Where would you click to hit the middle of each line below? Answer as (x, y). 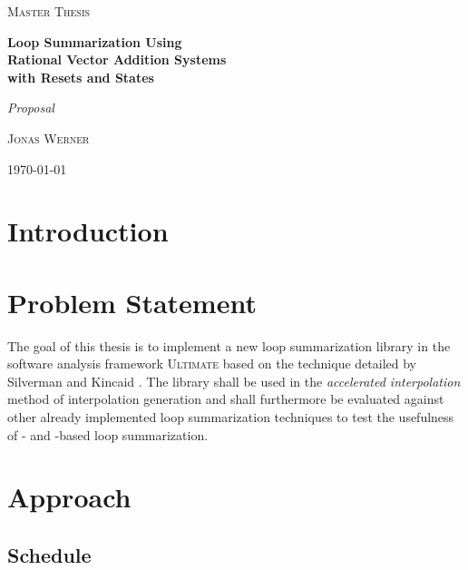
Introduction (88, 231)
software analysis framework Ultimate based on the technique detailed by (212, 364)
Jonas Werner (49, 138)
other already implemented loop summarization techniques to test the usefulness (231, 417)
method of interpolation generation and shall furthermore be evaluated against (226, 399)
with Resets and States (81, 77)
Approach (69, 497)
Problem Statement (132, 302)
